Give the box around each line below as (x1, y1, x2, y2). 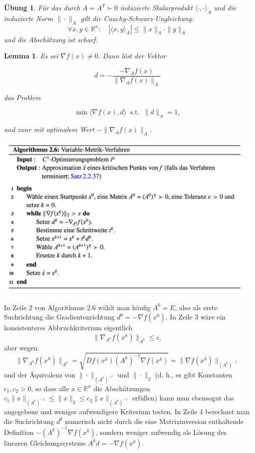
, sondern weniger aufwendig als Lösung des (96, 426, 227, 437)
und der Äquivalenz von (4, 369, 76, 379)
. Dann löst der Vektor (98, 51, 166, 61)
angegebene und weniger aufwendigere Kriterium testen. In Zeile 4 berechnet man (4, 406, 250, 416)
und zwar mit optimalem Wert (4, 124, 95, 134)
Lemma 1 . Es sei (4, 51, 58, 61)
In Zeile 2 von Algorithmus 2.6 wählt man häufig (4, 302, 151, 312)
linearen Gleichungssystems (4, 437, 86, 448)
